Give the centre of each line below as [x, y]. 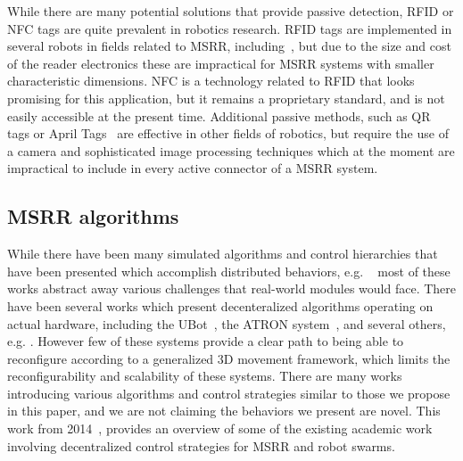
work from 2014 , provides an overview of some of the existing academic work [220, 428]
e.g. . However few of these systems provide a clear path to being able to [206, 341]
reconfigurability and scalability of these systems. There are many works [205, 376]
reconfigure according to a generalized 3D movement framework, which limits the [229, 358]
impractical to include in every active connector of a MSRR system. [193, 168]
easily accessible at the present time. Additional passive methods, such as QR [219, 115]
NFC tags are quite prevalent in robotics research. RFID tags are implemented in [230, 28]
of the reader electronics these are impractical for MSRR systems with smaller [221, 63]
